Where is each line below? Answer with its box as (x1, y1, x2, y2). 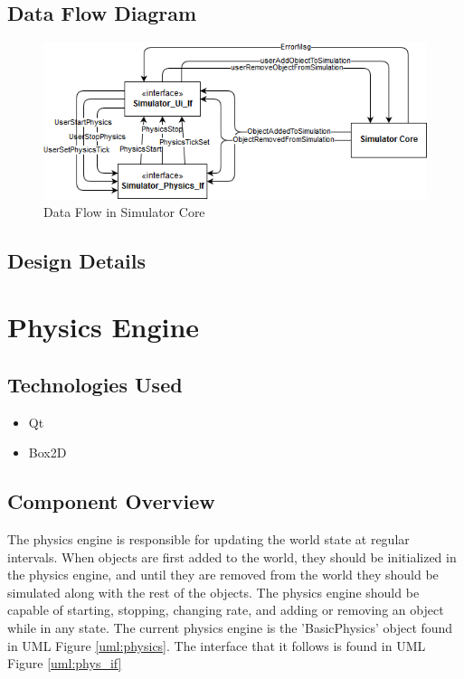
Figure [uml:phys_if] (7, 654, 122, 673)
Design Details (7, 246, 147, 274)
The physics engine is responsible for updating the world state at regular (7, 530, 410, 549)
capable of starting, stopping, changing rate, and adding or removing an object (7, 600, 444, 619)
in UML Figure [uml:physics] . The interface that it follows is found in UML (7, 636, 426, 655)
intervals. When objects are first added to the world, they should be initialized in (7, 547, 457, 566)
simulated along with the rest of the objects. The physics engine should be (7, 582, 420, 601)
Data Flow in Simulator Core (43, 202, 205, 221)
